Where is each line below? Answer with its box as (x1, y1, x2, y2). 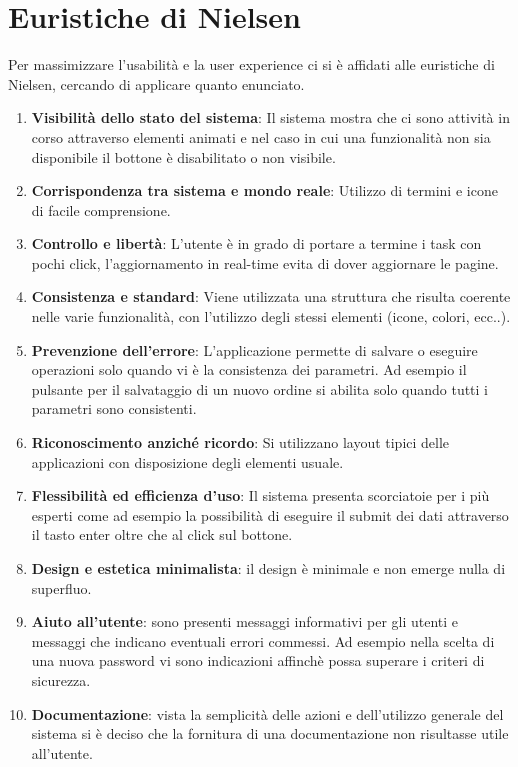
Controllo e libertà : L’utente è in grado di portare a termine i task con (31, 233, 482, 254)
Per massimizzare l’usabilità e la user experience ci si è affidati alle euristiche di (8, 54, 495, 75)
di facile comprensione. (31, 199, 171, 220)
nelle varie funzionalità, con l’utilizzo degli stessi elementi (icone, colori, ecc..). (31, 306, 511, 327)
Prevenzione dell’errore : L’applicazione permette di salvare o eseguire (31, 339, 478, 360)
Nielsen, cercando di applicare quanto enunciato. (8, 73, 305, 94)
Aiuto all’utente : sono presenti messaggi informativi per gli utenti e (31, 611, 459, 632)
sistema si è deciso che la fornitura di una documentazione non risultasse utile (31, 723, 509, 744)
